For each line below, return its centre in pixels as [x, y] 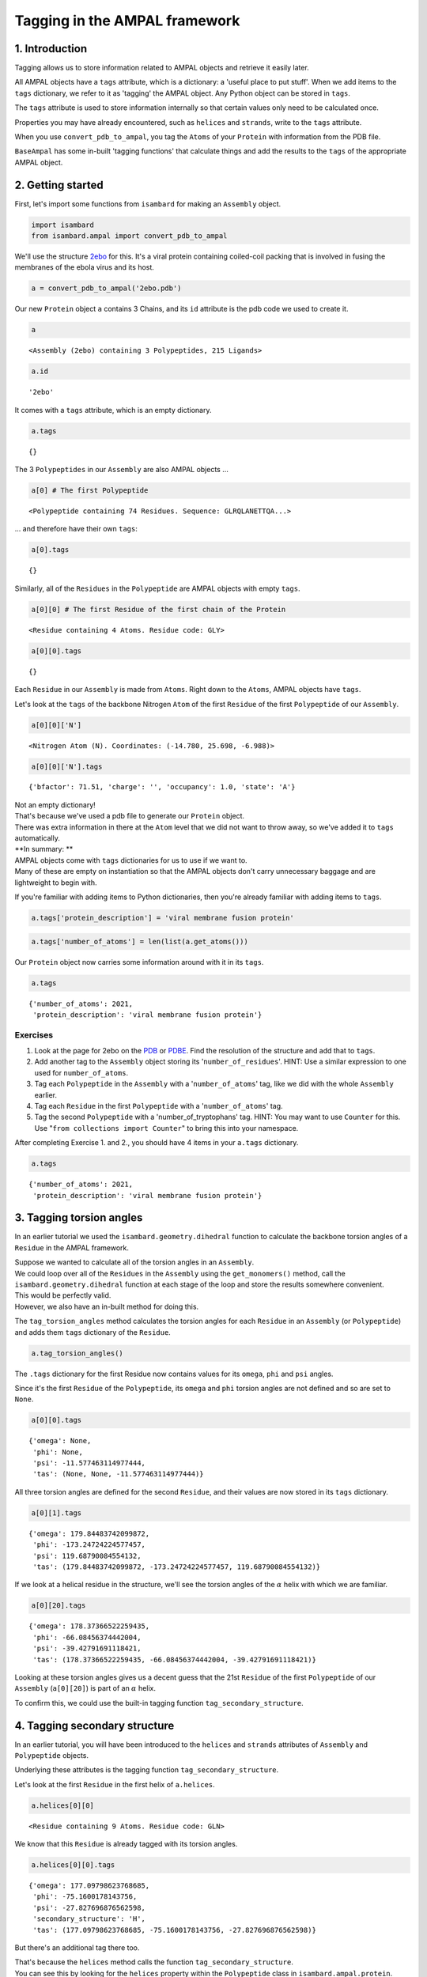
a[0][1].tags [57, 1513]
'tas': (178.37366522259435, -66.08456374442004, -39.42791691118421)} [174, 1659]
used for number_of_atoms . [81, 1072]
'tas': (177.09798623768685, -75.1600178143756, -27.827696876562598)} [174, 1930]
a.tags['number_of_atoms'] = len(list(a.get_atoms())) [140, 941]
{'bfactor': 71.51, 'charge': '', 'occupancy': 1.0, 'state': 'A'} [162, 787]
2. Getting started [59, 185]
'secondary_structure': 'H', [89, 1919]
